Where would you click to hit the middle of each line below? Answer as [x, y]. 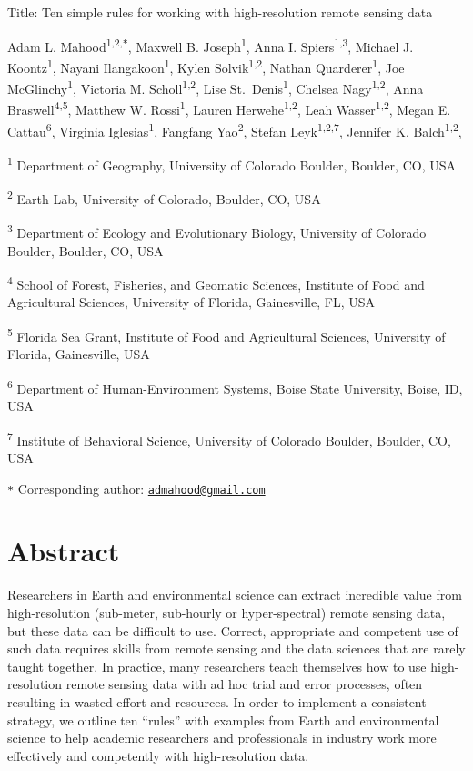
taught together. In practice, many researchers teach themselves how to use [217, 666]
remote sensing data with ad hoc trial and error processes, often [244, 684]
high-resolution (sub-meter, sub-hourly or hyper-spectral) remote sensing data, [226, 612]
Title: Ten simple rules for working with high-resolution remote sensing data [220, 12]
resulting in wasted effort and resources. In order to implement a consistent [217, 701]
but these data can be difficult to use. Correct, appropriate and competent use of [233, 630]
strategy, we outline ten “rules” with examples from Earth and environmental [223, 720]
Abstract [64, 551]
